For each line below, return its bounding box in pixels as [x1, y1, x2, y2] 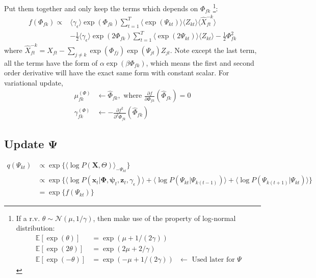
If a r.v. [16, 212, 40, 223]
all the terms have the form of [4, 57, 98, 68]
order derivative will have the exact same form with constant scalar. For [4, 67, 229, 78]
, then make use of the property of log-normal [93, 212, 236, 223]
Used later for [192, 256, 235, 263]
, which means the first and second [146, 57, 254, 68]
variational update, [4, 77, 63, 88]
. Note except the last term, [170, 44, 257, 55]
